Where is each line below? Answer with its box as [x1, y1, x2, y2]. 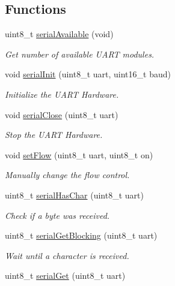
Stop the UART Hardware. [5, 128, 103, 141]
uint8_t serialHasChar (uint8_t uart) [5, 188, 144, 201]
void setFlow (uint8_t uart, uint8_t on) [5, 148, 153, 161]
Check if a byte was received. [5, 209, 110, 221]
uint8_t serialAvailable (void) [5, 28, 114, 40]
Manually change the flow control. [5, 168, 130, 181]
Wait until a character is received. [5, 249, 129, 261]
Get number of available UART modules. [5, 47, 155, 60]
